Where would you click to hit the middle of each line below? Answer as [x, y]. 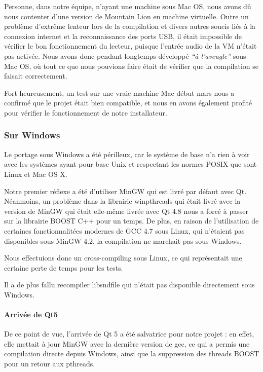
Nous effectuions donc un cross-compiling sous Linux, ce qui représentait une [123, 258]
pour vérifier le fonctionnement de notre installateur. [86, 112]
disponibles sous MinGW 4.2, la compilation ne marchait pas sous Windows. [123, 240]
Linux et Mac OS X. [36, 174]
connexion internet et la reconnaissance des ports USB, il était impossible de [123, 36]
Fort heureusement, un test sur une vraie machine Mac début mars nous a [119, 92]
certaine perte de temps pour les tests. [64, 267]
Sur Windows [32, 135]
